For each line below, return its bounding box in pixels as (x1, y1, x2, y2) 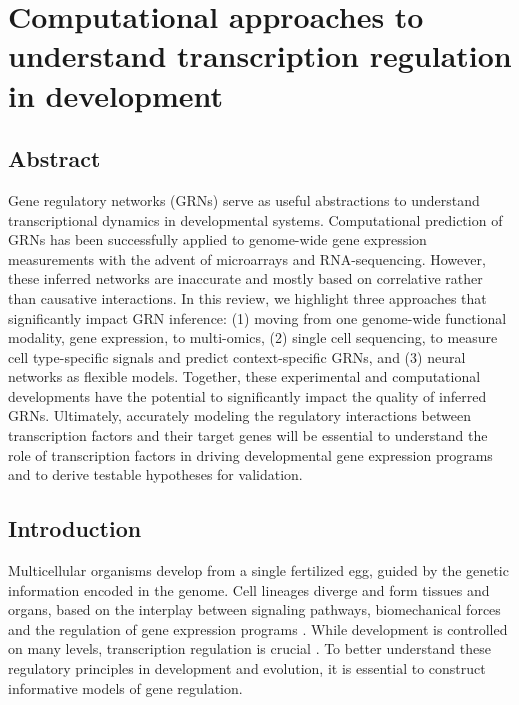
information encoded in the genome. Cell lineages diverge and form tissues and (8, 579, 490, 600)
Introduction (8, 513, 142, 544)
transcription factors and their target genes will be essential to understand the (8, 425, 488, 446)
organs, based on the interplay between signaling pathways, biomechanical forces (8, 599, 501, 620)
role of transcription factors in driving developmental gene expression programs (8, 444, 493, 465)
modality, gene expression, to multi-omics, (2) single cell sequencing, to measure (8, 327, 498, 348)
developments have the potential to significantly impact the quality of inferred (8, 385, 487, 406)
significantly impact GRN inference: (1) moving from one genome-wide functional (8, 307, 507, 328)
